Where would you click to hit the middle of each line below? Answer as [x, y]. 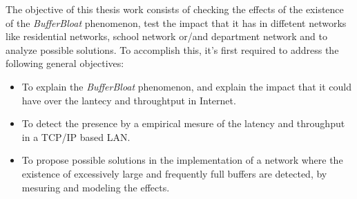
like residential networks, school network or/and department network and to [166, 36]
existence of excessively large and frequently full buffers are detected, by [174, 173]
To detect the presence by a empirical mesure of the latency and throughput [183, 123]
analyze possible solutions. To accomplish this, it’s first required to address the [172, 49]
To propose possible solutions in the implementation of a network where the [182, 160]
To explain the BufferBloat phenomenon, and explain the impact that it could [187, 86]
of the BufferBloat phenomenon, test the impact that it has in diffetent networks [176, 22]
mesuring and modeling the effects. [96, 187]
